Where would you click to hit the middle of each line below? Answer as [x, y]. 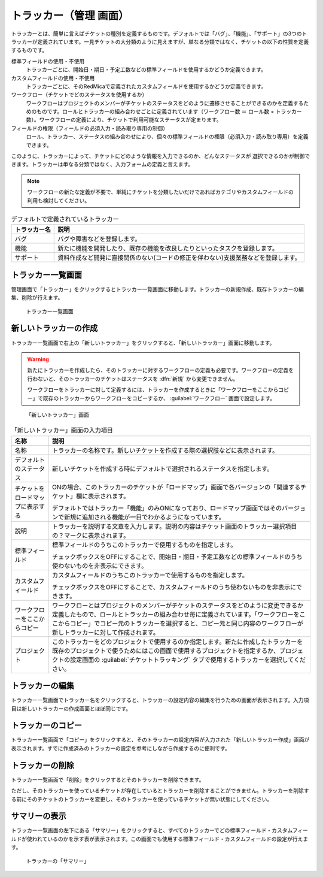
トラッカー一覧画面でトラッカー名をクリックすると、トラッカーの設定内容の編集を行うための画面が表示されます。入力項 [160, 700]
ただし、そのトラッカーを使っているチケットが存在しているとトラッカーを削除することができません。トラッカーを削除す [160, 791]
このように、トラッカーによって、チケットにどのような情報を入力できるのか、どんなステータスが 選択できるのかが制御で [161, 156]
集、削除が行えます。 [37, 298]
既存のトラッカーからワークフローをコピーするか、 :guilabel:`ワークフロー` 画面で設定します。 [159, 398]
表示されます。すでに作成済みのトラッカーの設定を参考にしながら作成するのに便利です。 [121, 748]
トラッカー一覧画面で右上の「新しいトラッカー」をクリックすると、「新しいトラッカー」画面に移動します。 [143, 343]
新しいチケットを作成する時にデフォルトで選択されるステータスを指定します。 [162, 468]
